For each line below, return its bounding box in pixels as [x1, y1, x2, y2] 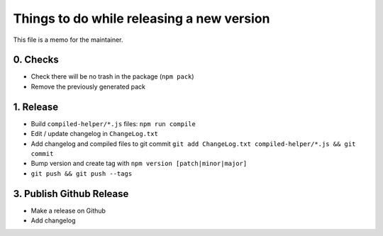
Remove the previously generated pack [30, 82, 145, 91]
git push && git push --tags [30, 169, 133, 177]
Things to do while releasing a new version [13, 11, 270, 26]
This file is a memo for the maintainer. [13, 35, 123, 44]
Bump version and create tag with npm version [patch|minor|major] [30, 159, 248, 168]
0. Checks [13, 54, 60, 66]
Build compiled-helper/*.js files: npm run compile [30, 119, 196, 128]
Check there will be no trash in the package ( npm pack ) [30, 72, 194, 81]
